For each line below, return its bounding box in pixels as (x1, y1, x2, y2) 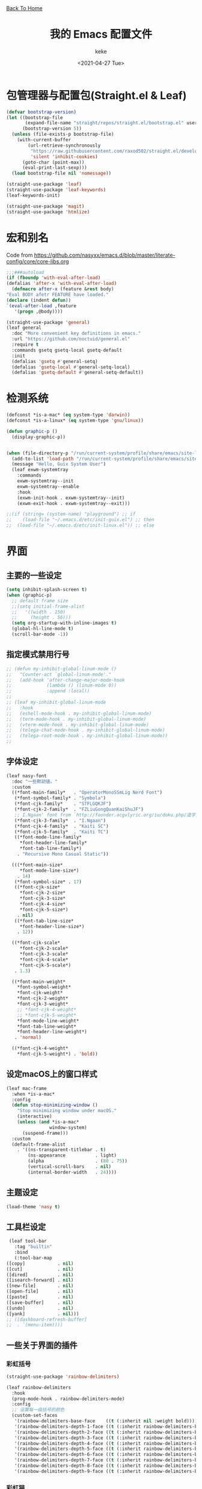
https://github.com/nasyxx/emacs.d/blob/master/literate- (34, 251, 176, 258)
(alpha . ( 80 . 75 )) (28, 1158, 128, 1164)
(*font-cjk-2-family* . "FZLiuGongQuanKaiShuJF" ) (14, 807, 144, 813)
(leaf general (6, 325, 42, 331)
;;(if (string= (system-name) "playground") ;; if (6, 511, 136, 518)
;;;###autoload (6, 269, 44, 275)
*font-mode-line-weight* (17, 1018, 79, 1024)
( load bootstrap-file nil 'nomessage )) (11, 170, 112, 177)
